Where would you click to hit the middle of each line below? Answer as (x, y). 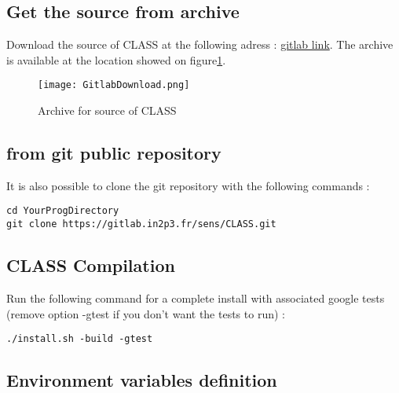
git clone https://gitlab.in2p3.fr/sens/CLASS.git (141, 224)
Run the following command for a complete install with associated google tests (196, 298)
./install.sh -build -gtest (80, 339)
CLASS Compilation (91, 265)
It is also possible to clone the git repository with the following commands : (188, 185)
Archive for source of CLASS (107, 110)
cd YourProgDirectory (63, 211)
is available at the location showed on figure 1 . (116, 59)
